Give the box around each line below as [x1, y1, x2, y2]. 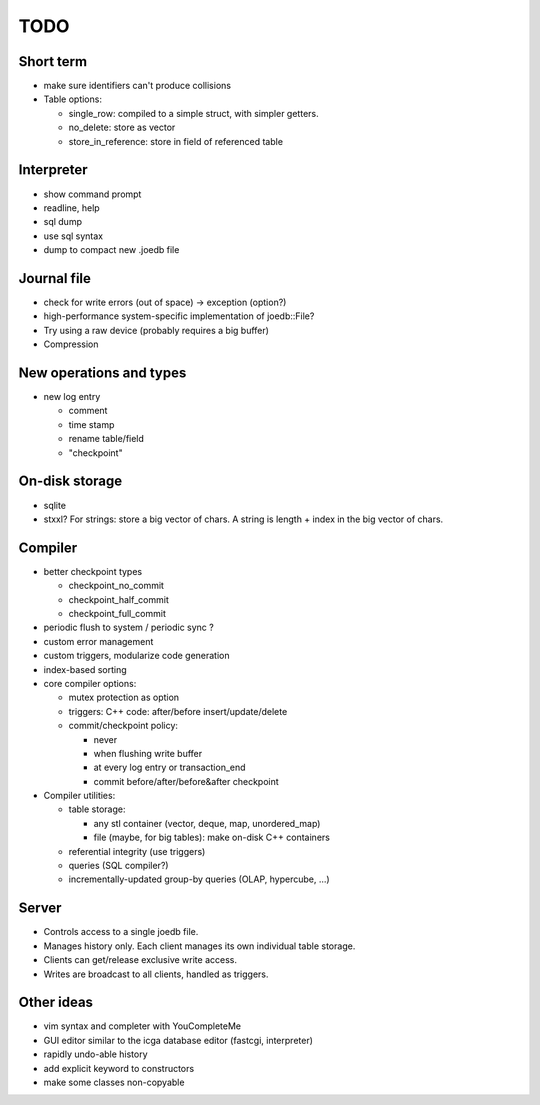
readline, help [43, 201, 100, 214]
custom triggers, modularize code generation [43, 650, 230, 662]
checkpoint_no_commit [68, 580, 165, 592]
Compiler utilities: [43, 790, 116, 802]
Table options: [43, 93, 102, 105]
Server [18, 900, 62, 917]
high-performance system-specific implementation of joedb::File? [43, 310, 315, 322]
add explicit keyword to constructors [43, 1062, 195, 1074]
